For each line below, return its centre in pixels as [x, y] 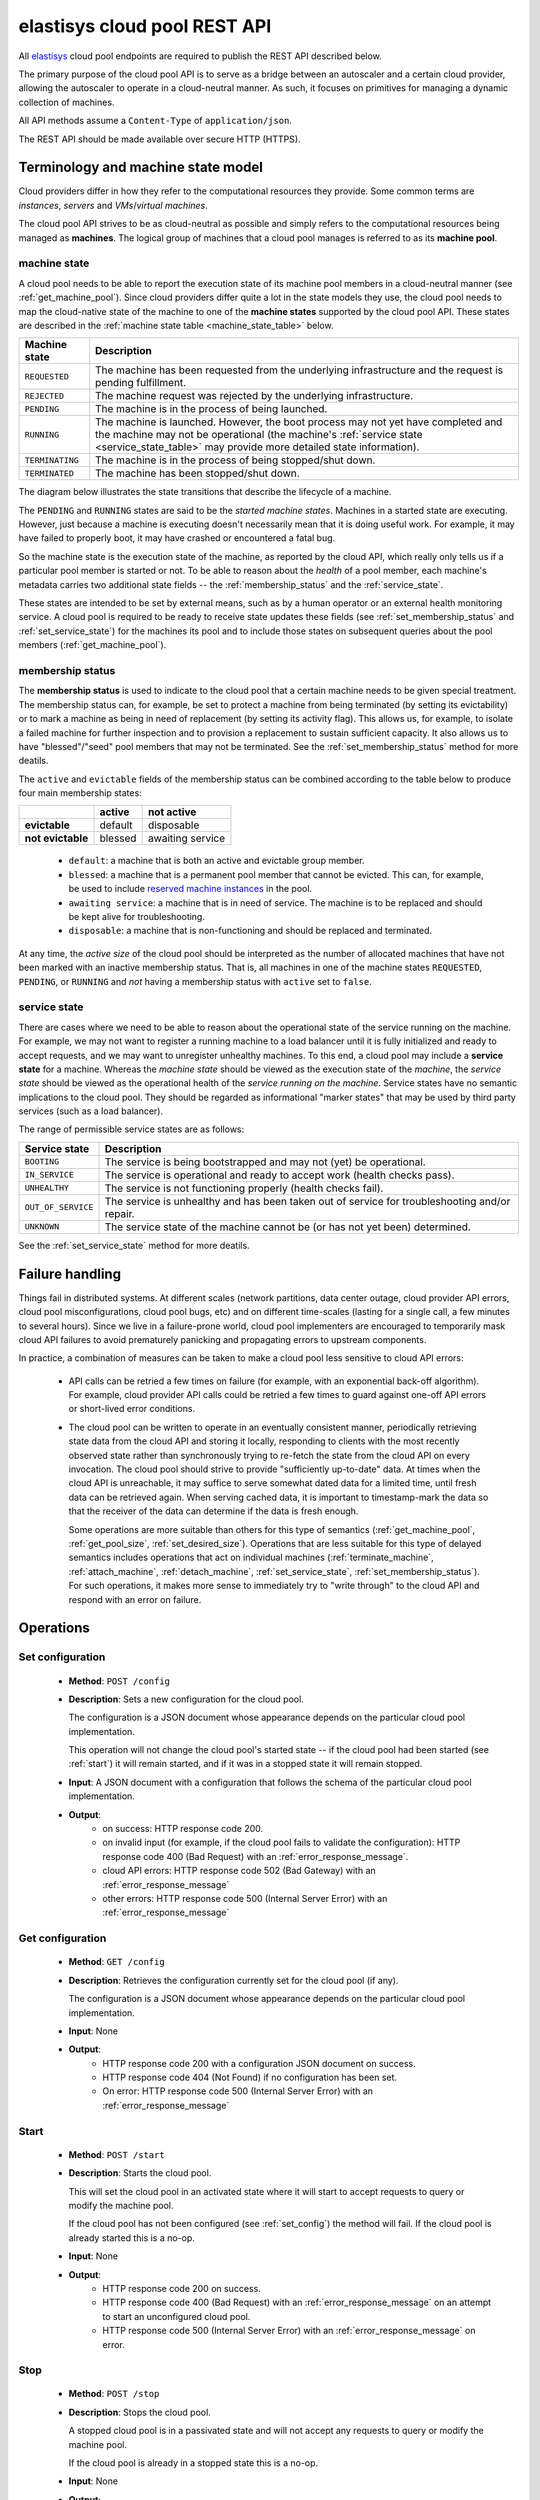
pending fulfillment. [141, 383]
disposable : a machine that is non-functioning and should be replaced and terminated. [250, 931]
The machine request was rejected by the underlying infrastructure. [254, 396]
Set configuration [62, 1657]
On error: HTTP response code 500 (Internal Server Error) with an [238, 2091]
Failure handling [70, 1273]
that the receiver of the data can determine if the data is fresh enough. [213, 1511]
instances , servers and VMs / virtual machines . [113, 205]
